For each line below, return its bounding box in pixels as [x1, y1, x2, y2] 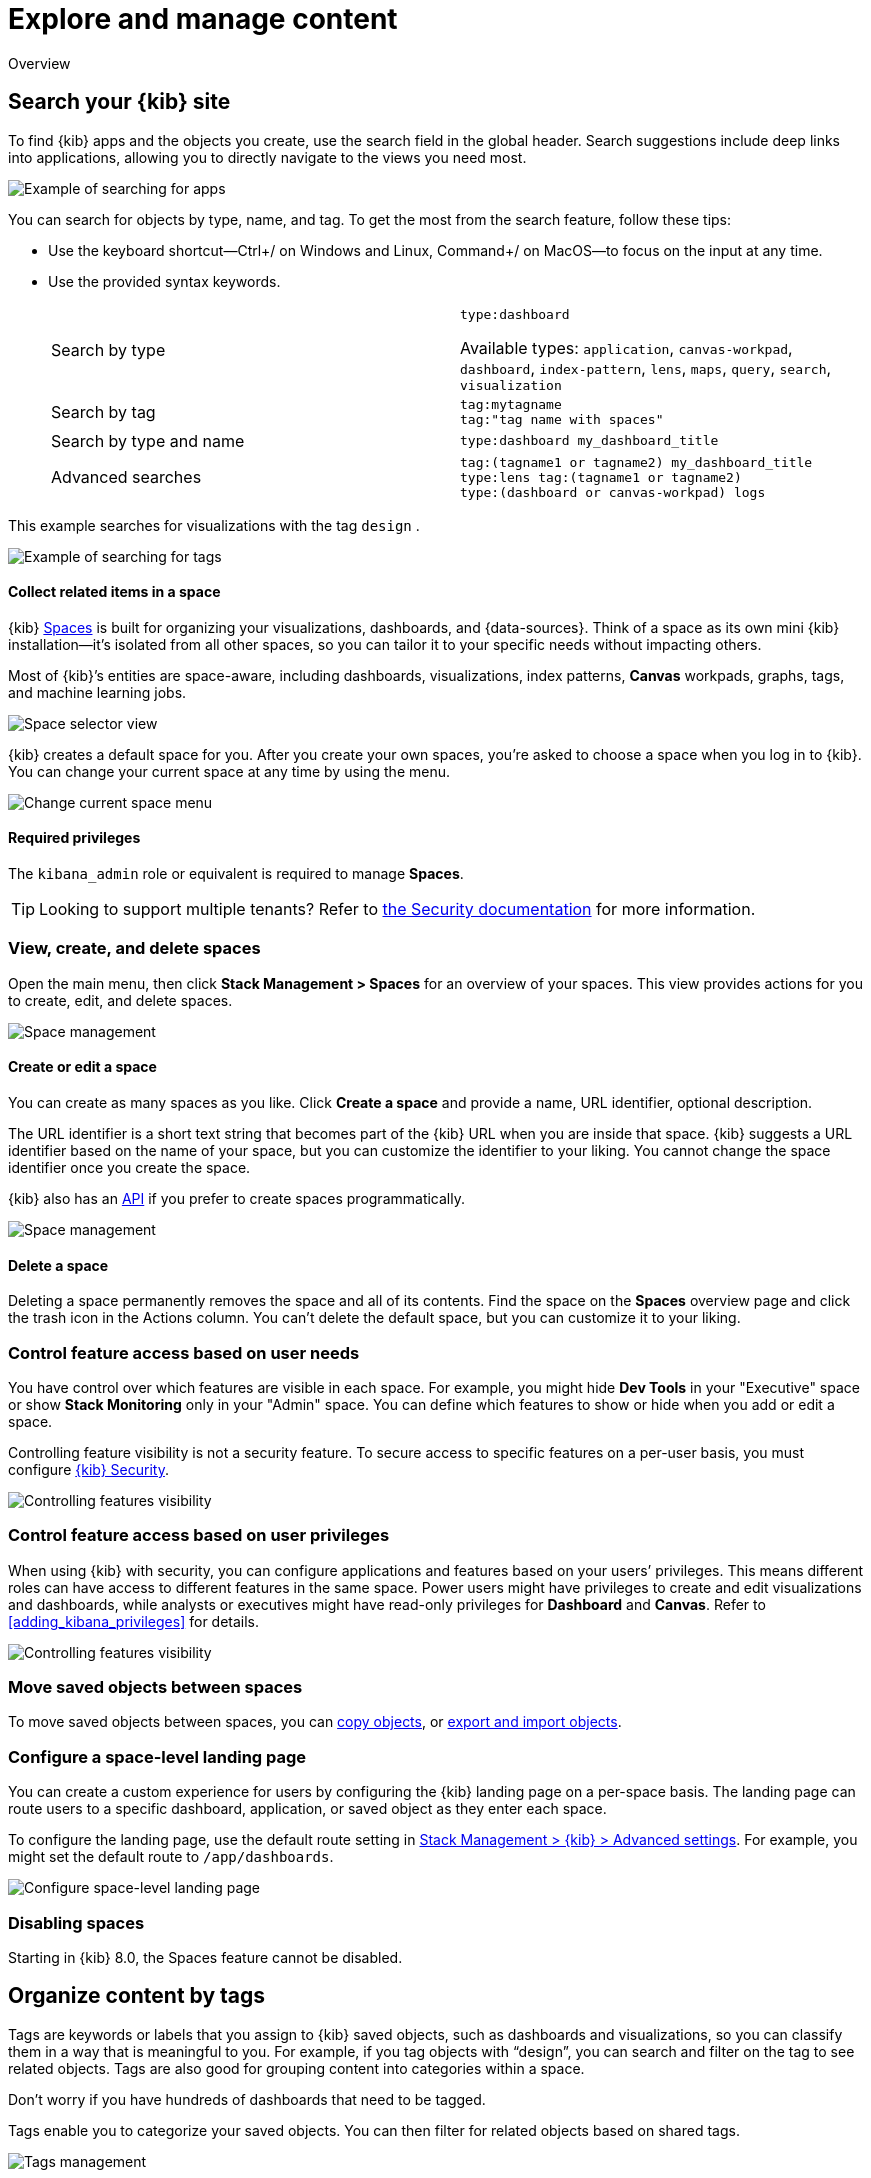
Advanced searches [51, 467, 202, 488]
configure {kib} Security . [8, 1460, 169, 1478]
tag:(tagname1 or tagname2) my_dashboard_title [460, 454, 813, 470]
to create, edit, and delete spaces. [8, 991, 233, 1009]
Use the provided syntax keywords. [48, 272, 281, 290]
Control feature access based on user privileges [8, 1525, 390, 1546]
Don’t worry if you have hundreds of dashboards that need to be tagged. [8, 2090, 486, 2108]
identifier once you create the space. [8, 1159, 251, 1176]
